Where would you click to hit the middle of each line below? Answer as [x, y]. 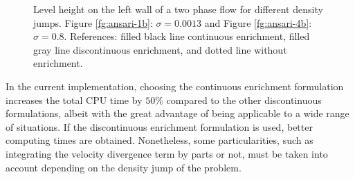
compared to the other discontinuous [244, 99]
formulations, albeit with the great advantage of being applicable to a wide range [177, 113]
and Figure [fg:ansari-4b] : [258, 22]
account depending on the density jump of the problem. [124, 167]
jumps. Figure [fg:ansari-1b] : [93, 22]
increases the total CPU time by [74, 99]
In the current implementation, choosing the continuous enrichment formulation [175, 86]
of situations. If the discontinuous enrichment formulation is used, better [159, 126]
